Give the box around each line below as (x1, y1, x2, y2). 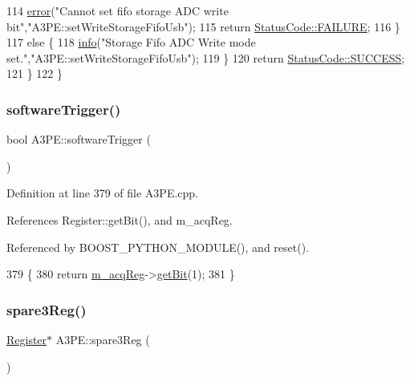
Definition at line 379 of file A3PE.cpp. (6, 184, 199, 201)
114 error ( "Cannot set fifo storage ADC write (6, 2, 229, 18)
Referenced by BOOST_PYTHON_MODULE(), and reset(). (6, 238, 310, 255)
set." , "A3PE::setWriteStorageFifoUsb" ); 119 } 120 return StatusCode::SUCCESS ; (6, 49, 405, 66)
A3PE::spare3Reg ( (55, 330, 150, 347)
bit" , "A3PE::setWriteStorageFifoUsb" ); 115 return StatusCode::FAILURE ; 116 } (6, 18, 400, 34)
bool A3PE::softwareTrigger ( (6, 131, 151, 148)
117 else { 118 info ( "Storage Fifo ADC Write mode (6, 34, 256, 51)
